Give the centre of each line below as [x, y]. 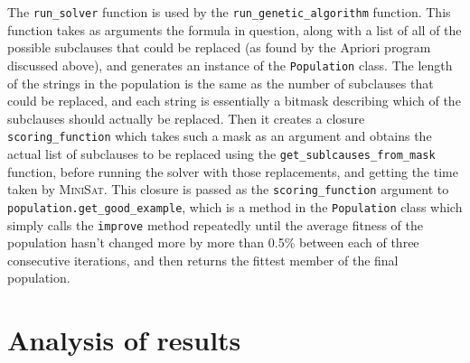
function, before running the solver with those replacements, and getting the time [233, 171]
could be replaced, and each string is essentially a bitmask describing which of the [234, 101]
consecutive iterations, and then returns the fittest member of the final [203, 260]
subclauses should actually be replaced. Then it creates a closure [186, 118]
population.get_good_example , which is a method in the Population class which [235, 206]
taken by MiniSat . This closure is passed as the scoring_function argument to [228, 189]
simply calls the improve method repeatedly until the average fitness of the [215, 224]
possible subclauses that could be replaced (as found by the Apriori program [219, 47]
